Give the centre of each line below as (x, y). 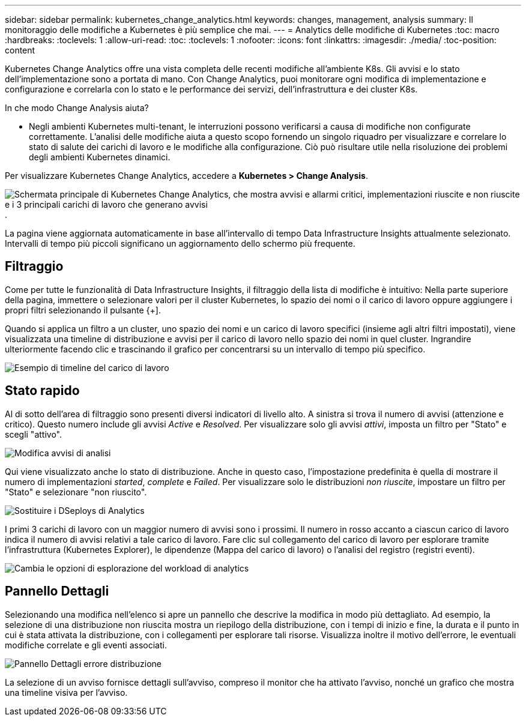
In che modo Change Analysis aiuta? (77, 108)
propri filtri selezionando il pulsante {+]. (83, 310)
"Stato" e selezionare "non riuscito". (76, 492)
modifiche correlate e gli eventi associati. (86, 645)
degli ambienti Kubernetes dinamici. (100, 157)
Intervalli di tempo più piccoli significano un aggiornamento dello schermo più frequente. (180, 243)
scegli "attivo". (33, 434)
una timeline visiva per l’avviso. (66, 692)
